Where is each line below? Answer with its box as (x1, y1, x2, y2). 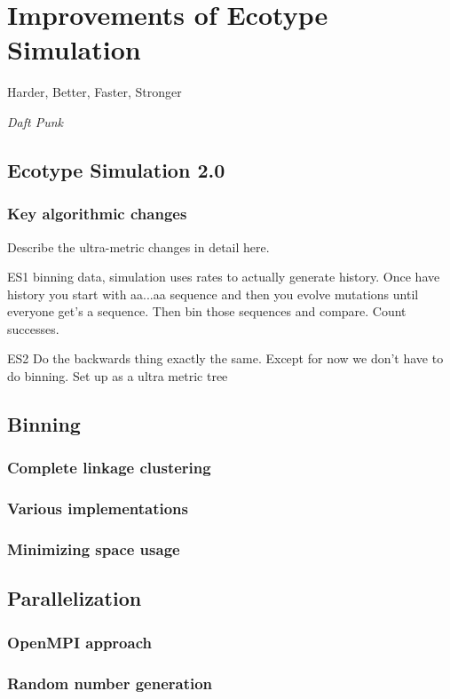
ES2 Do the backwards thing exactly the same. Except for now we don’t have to (7, 349, 444, 368)
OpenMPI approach (7, 631, 152, 653)
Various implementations (7, 497, 188, 520)
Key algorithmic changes (7, 203, 187, 225)
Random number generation (7, 671, 213, 694)
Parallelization (7, 584, 142, 612)
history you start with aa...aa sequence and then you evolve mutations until (7, 284, 419, 303)
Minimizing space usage (7, 538, 180, 560)
